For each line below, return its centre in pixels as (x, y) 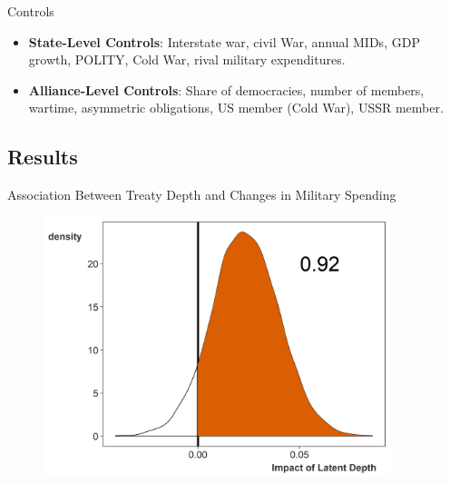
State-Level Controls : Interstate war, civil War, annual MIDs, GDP (224, 41)
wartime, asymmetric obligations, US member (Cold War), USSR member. (236, 108)
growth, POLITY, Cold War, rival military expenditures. (187, 59)
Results (43, 157)
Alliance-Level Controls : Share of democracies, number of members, (226, 89)
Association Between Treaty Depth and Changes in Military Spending (202, 195)
